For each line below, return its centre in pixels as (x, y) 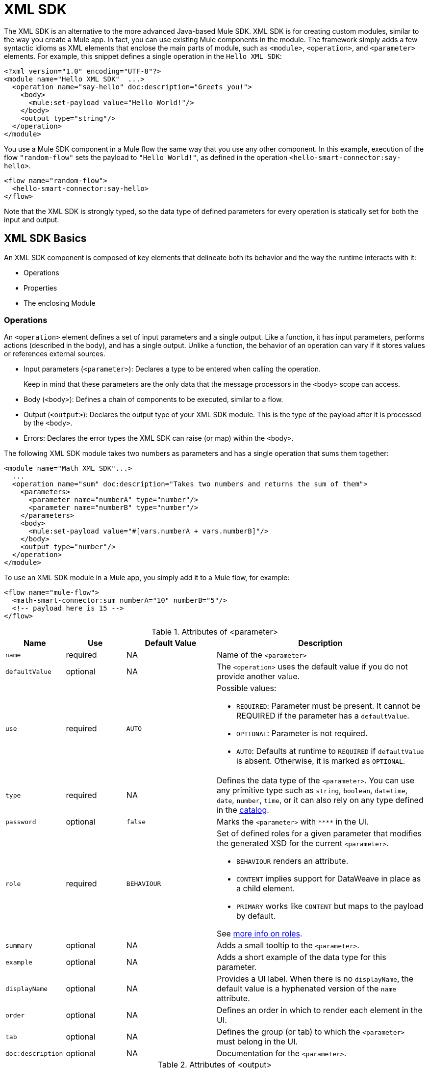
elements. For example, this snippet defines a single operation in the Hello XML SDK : (143, 56)
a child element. (265, 889)
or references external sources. (55, 354)
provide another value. (258, 677)
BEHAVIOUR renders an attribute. (292, 861)
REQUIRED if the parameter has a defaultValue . (323, 716)
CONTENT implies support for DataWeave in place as (328, 879)
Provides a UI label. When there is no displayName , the (315, 979)
